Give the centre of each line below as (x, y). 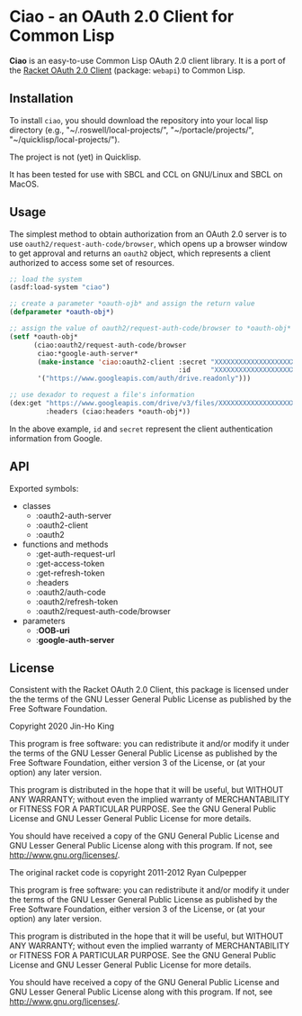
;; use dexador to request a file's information (102, 395)
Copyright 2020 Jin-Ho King (62, 726)
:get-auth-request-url (75, 553)
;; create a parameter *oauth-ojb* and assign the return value (132, 304)
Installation (41, 99)
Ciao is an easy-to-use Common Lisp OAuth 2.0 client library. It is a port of (147, 60)
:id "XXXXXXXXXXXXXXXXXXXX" (239, 370)
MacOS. (24, 184)
